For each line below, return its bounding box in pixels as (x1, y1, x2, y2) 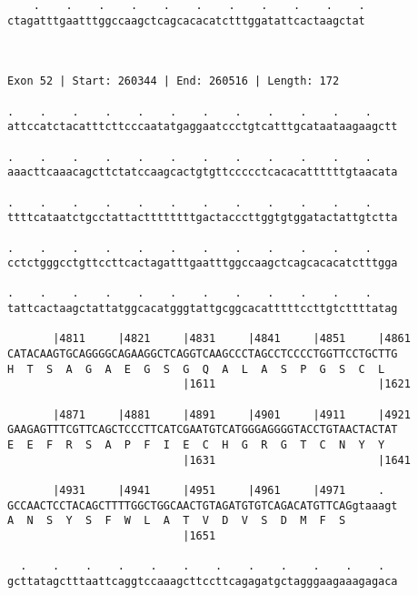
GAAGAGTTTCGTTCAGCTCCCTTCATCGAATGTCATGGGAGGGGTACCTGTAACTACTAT (7, 423, 398, 437)
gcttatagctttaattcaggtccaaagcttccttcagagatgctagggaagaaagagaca (7, 574, 398, 588)
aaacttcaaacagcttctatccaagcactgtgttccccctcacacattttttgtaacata (7, 166, 398, 179)
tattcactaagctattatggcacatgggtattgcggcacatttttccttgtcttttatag (7, 302, 398, 316)
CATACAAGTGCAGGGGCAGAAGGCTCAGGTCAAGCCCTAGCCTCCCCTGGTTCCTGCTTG (7, 348, 398, 361)
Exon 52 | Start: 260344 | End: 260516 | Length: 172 (7, 75, 340, 88)
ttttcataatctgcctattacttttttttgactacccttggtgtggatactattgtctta (7, 211, 398, 225)
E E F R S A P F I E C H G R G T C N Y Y (7, 439, 385, 452)
